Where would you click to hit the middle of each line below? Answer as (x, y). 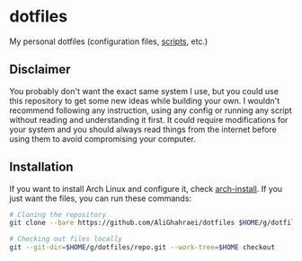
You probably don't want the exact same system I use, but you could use (144, 91)
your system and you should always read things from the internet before (143, 129)
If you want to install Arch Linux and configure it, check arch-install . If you (146, 188)
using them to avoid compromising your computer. (102, 139)
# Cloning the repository (58, 214)
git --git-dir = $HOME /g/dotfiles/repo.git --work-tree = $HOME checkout (142, 248)
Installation (41, 167)
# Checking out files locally (66, 239)
